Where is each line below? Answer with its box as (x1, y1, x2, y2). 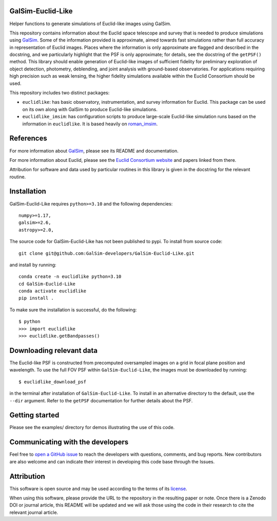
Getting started (9, 411, 60, 420)
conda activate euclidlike (18, 288, 87, 294)
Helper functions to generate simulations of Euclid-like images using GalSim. (9, 21, 171, 27)
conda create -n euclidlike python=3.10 (18, 274, 122, 280)
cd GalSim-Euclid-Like (18, 281, 76, 287)
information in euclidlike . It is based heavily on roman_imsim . (22, 121, 158, 127)
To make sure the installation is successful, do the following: (9, 306, 137, 313)
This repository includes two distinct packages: (9, 90, 110, 96)
